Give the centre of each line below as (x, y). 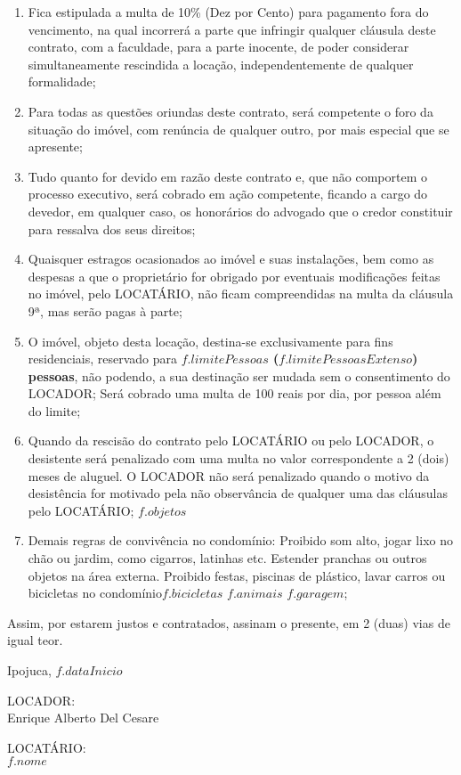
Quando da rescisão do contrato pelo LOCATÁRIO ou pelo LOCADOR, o (231, 441)
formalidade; (62, 82)
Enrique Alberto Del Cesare (83, 718)
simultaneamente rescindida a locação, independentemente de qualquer (221, 64)
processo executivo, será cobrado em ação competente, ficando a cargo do (228, 194)
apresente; (55, 147)
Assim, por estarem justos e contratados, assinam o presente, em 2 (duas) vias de (229, 622)
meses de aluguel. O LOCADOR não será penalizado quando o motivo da (229, 475)
